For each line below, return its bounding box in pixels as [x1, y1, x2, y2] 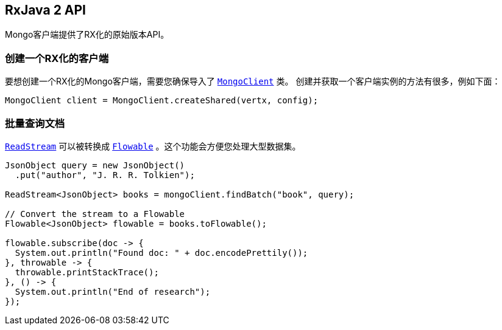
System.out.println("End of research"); [15, 286, 211, 297]
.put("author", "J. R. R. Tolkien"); [15, 170, 195, 180]
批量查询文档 [5, 117, 65, 129]
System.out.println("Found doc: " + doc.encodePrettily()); [15, 247, 308, 258]
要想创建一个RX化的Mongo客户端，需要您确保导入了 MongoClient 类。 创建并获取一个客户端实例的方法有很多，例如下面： [5, 76, 501, 87]
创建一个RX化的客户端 [5, 52, 109, 64]
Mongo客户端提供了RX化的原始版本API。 [5, 29, 169, 40]
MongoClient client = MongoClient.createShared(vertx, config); [5, 95, 319, 106]
